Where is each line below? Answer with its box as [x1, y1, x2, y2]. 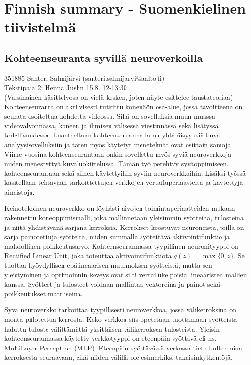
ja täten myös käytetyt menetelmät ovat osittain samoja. [64, 139, 233, 149]
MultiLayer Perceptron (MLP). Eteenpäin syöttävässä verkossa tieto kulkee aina [4, 342, 243, 352]
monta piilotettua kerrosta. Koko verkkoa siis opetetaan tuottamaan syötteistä [4, 314, 237, 324]
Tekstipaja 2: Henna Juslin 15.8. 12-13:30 [4, 82, 127, 92]
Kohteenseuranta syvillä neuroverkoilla [4, 50, 203, 65]
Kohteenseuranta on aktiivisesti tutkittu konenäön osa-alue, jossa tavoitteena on [4, 101, 243, 111]
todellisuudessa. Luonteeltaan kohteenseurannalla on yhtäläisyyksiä [4, 130, 204, 140]
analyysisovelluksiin [4, 139, 63, 149]
